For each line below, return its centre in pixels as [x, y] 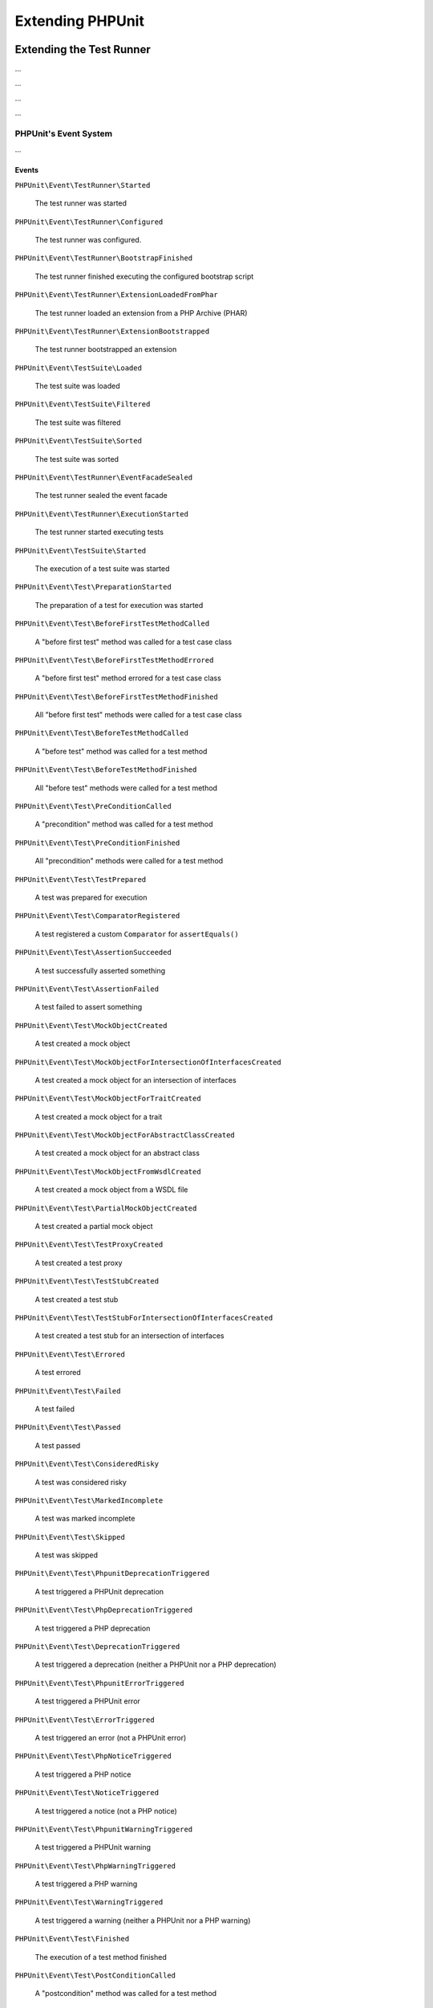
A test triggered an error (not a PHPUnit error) [111, 1737]
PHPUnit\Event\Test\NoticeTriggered [87, 1793]
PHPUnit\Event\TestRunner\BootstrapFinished [104, 258]
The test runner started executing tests [99, 532]
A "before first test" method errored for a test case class [128, 678]
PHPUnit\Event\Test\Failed [68, 1391]
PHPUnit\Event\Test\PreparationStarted [93, 587]
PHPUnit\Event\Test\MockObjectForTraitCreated [108, 1099]
